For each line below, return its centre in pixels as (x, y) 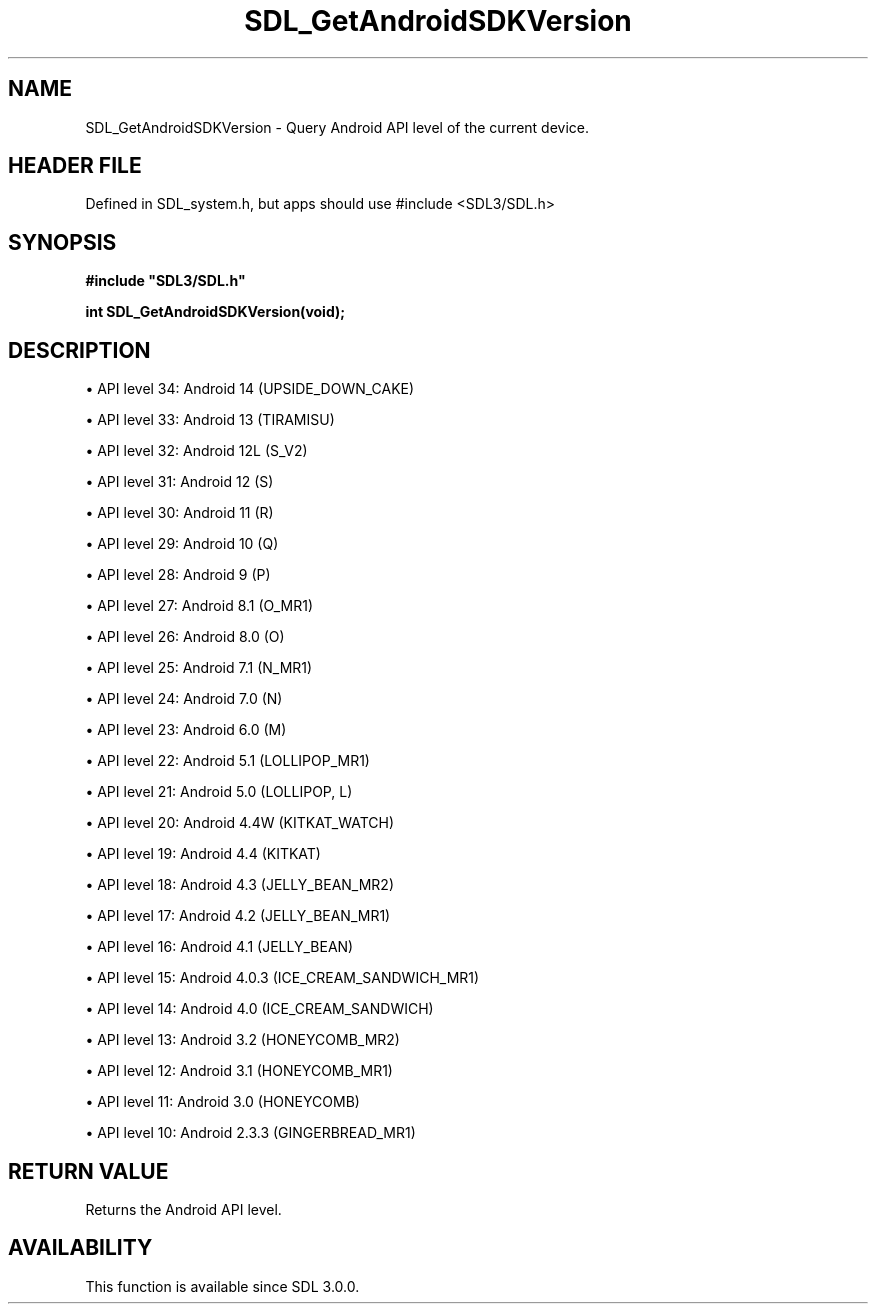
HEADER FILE (75, 166)
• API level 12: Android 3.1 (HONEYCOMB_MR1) (239, 1071)
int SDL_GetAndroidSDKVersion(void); (215, 312)
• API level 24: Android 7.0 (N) (184, 699)
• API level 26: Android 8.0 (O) (185, 637)
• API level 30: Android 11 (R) (179, 513)
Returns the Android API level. (183, 1209)
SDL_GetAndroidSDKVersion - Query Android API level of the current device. (337, 127)
